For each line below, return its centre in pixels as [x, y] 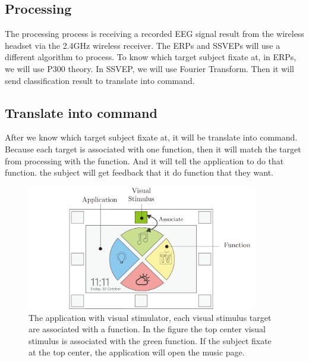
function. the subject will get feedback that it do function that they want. [139, 172]
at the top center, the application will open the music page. [137, 352]
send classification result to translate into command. [100, 80]
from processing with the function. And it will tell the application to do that [144, 160]
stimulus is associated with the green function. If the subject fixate [150, 340]
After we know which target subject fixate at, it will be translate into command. [151, 137]
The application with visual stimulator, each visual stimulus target [150, 317]
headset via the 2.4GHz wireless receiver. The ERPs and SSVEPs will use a [143, 45]
